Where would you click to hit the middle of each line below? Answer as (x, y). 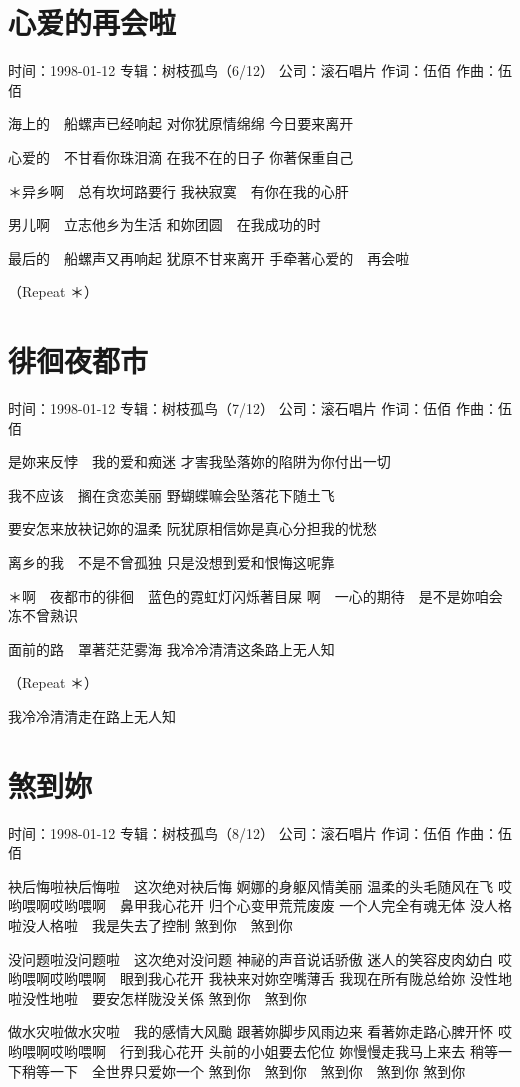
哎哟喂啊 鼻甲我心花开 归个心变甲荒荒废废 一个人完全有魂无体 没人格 (280, 905)
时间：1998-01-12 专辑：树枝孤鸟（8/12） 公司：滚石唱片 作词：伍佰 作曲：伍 (260, 832)
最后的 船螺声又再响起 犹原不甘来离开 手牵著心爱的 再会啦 (209, 257)
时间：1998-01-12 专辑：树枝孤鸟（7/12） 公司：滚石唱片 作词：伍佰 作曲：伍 (260, 408)
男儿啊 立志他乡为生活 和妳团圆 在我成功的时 (164, 224)
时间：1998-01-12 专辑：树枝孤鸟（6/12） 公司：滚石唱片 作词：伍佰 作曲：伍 (260, 70)
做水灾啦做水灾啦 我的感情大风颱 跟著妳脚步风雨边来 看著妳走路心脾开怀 (251, 1031)
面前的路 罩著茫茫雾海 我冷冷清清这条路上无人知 (171, 648)
